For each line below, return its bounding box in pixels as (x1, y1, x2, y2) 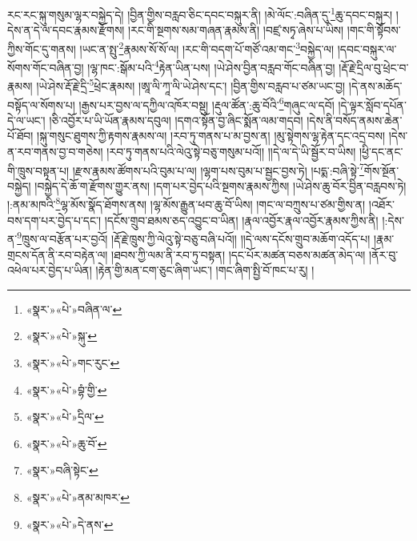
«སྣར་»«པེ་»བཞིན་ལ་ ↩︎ (26, 300, 122, 317)
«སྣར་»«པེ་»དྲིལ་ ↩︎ (26, 408, 104, 425)
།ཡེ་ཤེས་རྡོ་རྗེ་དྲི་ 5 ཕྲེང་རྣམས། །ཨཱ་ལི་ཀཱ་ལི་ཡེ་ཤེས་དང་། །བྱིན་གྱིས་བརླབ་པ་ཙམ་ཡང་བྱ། (36, 75, 346, 94)
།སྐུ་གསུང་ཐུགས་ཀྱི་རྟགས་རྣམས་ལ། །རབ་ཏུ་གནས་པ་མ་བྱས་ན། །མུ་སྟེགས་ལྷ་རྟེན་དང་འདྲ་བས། (37, 127, 386, 144)
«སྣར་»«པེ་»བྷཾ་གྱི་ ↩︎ (26, 381, 107, 398)
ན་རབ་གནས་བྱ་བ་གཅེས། (7, 143, 103, 160)
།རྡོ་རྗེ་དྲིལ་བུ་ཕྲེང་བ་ (339, 58, 409, 75)
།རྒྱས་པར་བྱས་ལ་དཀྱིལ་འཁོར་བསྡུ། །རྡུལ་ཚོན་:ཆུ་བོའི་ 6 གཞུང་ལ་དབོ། (78, 94, 335, 113)
